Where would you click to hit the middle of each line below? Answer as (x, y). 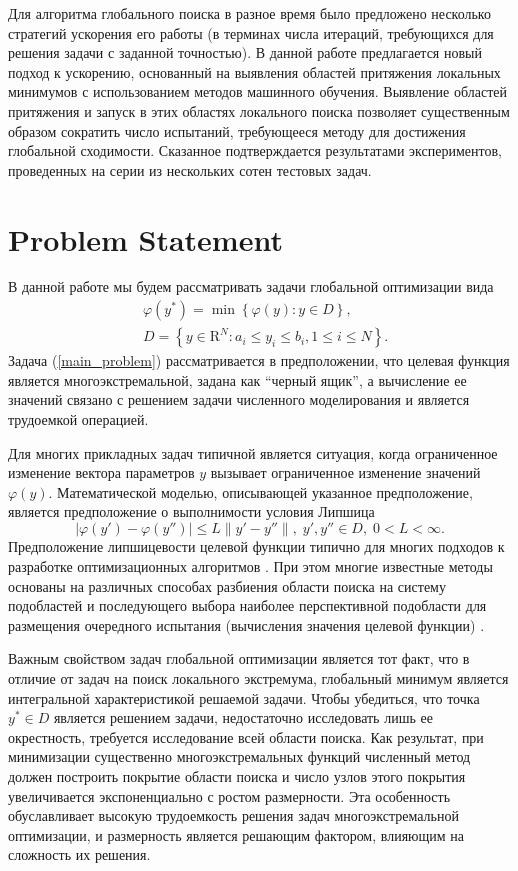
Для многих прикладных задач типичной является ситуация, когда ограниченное (253, 452)
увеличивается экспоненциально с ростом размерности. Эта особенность (229, 795)
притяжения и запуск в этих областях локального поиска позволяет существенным (259, 110)
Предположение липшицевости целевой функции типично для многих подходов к (256, 546)
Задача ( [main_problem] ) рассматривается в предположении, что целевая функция (259, 360)
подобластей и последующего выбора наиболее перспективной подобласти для (247, 605)
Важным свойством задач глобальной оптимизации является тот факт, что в (239, 658)
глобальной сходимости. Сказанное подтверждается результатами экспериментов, (255, 150)
